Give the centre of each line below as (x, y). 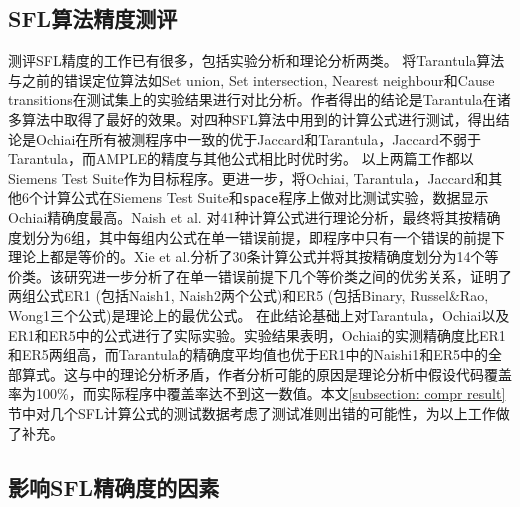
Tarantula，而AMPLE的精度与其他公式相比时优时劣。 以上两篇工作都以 (241, 158)
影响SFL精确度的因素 (114, 486)
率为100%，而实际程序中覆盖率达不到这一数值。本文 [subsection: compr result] (257, 393)
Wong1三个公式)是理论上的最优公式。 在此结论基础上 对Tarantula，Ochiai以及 (259, 314)
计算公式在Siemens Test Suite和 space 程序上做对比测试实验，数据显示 (265, 197)
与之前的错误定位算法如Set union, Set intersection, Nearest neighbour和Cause (251, 79)
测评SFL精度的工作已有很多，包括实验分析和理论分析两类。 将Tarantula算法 (256, 60)
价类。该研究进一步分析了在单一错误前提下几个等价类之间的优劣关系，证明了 (260, 275)
